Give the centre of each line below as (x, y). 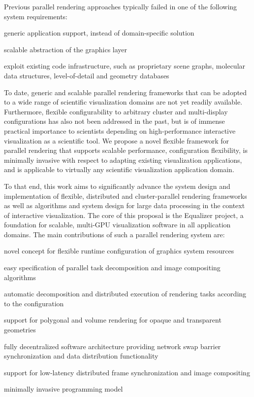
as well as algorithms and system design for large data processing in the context (125, 205)
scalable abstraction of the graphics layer (66, 49)
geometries (20, 330)
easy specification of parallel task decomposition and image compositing (112, 268)
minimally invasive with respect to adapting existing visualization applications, (123, 160)
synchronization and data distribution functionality (81, 356)
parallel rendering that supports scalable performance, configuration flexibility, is (126, 150)
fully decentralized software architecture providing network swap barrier (112, 346)
